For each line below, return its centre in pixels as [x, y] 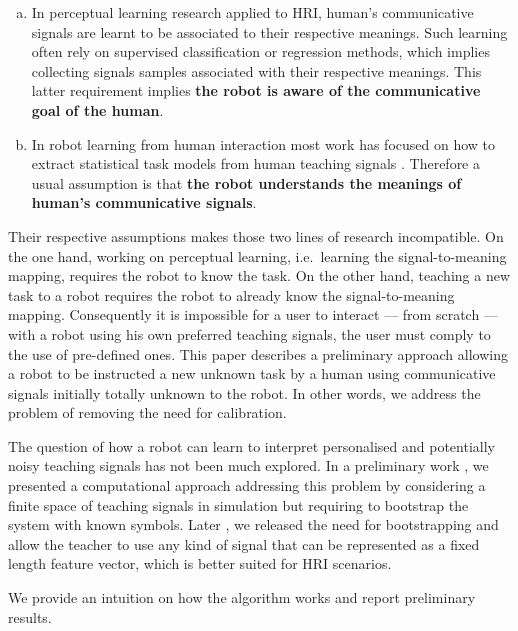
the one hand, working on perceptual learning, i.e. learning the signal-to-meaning [257, 255]
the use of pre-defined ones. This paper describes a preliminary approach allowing [258, 353]
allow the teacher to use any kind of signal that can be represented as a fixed [244, 543]
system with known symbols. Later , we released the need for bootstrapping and [253, 524]
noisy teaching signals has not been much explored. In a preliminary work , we [248, 465]
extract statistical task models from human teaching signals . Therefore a [256, 163]
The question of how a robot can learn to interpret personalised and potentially [251, 445]
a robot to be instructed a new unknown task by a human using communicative [252, 373]
